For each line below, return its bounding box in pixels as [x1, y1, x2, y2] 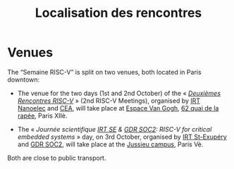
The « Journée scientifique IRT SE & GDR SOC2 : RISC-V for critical [17, 125, 212, 133]
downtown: [7, 75, 40, 84]
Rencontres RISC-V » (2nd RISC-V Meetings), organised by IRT [17, 96, 201, 105]
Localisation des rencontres [35, 5, 202, 21]
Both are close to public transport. [7, 154, 106, 162]
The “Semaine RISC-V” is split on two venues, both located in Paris [7, 68, 202, 76]
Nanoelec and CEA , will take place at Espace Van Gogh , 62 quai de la [17, 104, 219, 112]
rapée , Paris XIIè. [17, 111, 68, 120]
